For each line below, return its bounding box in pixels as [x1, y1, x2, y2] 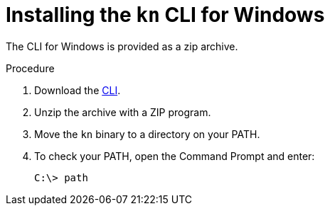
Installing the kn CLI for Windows [6, 3, 325, 27]
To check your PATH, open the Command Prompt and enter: [34, 149, 315, 162]
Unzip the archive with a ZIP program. [34, 105, 211, 118]
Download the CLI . [34, 84, 121, 96]
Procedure [6, 62, 55, 74]
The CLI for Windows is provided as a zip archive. [6, 40, 238, 52]
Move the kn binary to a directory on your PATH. [34, 127, 260, 140]
